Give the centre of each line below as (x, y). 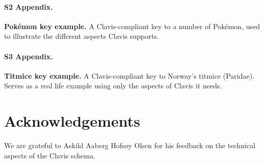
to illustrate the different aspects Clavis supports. (82, 36)
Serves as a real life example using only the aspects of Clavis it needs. (113, 86)
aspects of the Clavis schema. (50, 155)
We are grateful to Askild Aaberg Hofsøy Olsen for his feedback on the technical (130, 145)
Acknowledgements (72, 121)
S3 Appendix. (29, 56)
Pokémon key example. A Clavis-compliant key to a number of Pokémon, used (132, 26)
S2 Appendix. (29, 6)
